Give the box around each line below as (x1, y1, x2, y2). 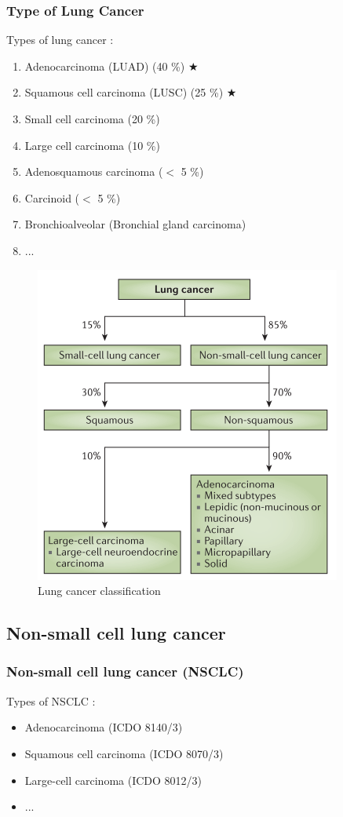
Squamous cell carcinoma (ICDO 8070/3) (24, 745, 224, 761)
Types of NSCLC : (6, 692, 96, 709)
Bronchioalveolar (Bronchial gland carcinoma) (24, 216, 246, 232)
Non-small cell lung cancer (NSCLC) (6, 662, 244, 681)
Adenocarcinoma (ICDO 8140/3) (24, 719, 183, 735)
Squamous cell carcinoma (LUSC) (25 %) (24, 84, 224, 100)
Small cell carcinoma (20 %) (24, 111, 160, 126)
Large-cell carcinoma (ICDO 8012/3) (24, 771, 203, 788)
